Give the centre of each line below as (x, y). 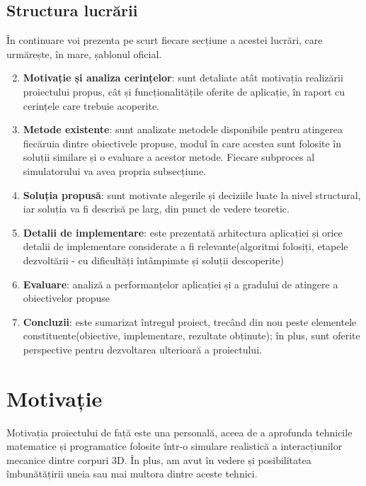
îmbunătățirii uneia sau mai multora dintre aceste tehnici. (132, 474)
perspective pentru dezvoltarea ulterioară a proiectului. (142, 349)
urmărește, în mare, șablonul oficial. (84, 53)
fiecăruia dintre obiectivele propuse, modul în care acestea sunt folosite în (182, 143)
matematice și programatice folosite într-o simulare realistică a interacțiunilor (175, 446)
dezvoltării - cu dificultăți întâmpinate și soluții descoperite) (154, 260)
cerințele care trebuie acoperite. (91, 105)
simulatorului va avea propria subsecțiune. (114, 170)
